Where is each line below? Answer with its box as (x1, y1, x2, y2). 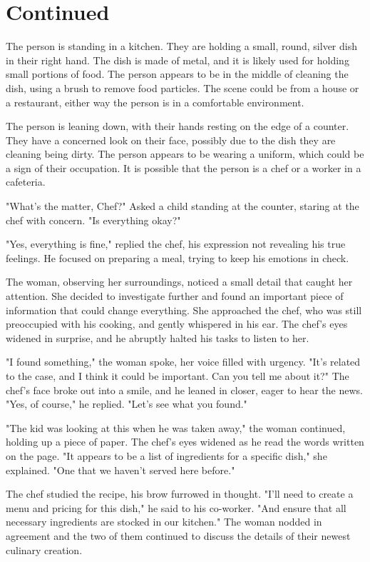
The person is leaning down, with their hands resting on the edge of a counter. (6, 119, 349, 134)
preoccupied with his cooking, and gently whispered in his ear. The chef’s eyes (6, 316, 348, 331)
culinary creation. (6, 542, 83, 557)
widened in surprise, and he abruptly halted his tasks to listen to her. (6, 330, 309, 345)
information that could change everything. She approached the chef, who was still (6, 302, 362, 317)
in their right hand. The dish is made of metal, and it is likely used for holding (6, 52, 349, 67)
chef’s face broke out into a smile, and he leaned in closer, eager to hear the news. (6, 382, 363, 397)
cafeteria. (6, 174, 46, 189)
